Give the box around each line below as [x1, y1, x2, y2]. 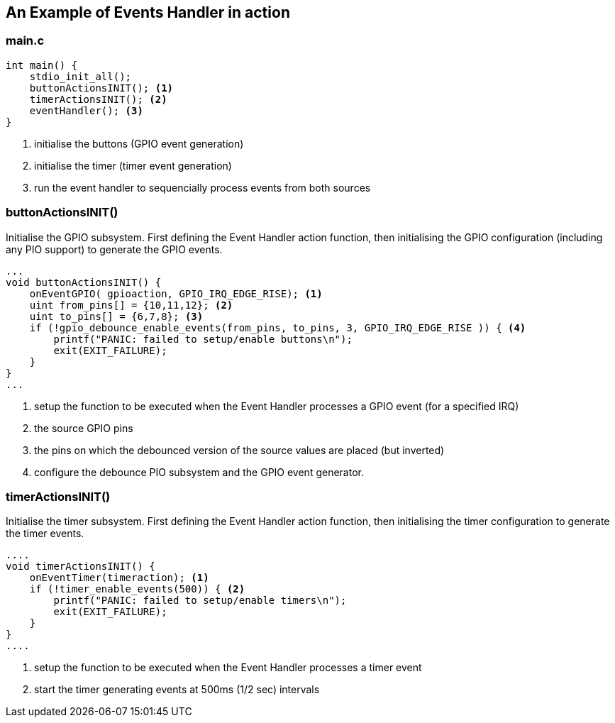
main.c [6, 33, 45, 48]
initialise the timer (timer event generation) [34, 159, 232, 172]
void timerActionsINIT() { [6, 561, 155, 573]
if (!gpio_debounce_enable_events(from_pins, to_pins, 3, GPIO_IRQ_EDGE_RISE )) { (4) [29, 321, 526, 333]
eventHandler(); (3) [29, 104, 143, 116]
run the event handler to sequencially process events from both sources [34, 181, 371, 194]
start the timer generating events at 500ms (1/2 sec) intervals [34, 683, 320, 696]
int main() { [6, 59, 78, 71]
